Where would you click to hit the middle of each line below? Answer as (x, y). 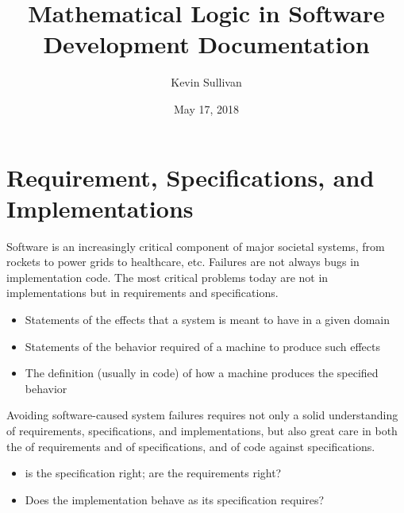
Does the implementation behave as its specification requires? (175, 499)
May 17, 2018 (206, 108)
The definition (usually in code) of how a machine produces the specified (202, 373)
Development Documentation (206, 44)
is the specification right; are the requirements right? (153, 473)
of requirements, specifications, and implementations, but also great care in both (202, 430)
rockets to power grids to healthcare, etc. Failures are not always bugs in (183, 262)
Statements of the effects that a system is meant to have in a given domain (207, 319)
